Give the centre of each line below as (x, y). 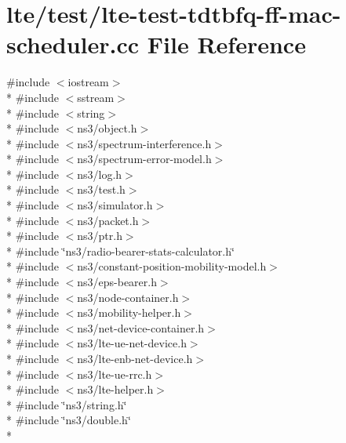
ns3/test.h (101, 189)
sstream (96, 97)
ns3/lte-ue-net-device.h (132, 343)
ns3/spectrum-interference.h (144, 143)
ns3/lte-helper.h (115, 389)
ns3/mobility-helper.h (129, 312)
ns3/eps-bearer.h (117, 282)
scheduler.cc (73, 44)
